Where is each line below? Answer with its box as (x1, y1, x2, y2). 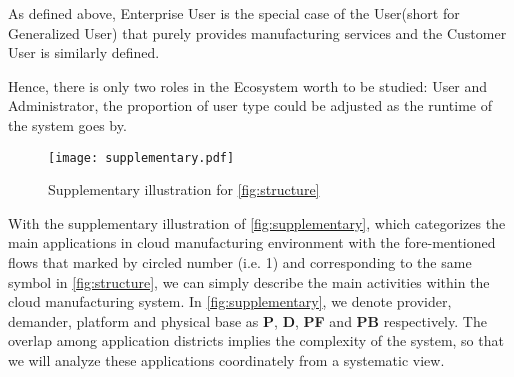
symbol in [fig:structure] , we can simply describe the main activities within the (8, 271, 490, 292)
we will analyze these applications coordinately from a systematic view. (8, 349, 445, 370)
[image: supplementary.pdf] (48, 150, 235, 165)
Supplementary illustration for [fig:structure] (48, 179, 320, 200)
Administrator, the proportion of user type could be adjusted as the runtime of (8, 95, 492, 116)
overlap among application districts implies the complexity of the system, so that (8, 330, 504, 351)
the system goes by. (8, 114, 127, 135)
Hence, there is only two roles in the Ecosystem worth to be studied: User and (8, 75, 488, 96)
